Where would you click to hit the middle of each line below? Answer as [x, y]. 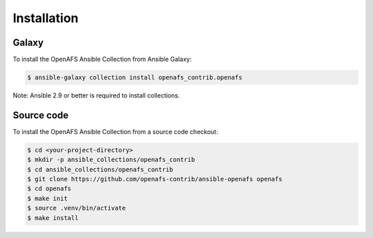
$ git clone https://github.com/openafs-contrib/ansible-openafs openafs [155, 179]
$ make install [53, 218]
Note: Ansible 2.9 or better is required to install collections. [96, 95]
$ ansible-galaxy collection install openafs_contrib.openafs [135, 77]
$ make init [48, 198]
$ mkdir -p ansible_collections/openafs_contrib [111, 160]
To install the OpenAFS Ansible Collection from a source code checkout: [115, 131]
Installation [46, 18]
